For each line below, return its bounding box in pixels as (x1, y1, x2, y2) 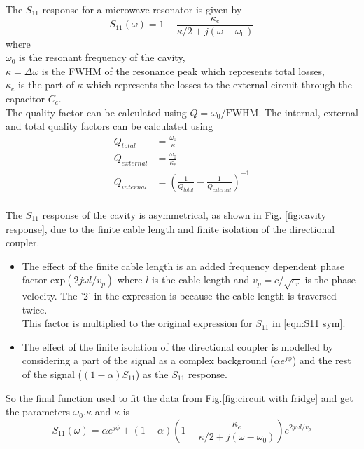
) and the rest (292, 353, 351, 368)
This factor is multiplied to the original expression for (22, 316, 253, 330)
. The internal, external (258, 105, 358, 119)
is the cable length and (151, 272, 250, 287)
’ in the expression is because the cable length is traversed (87, 288, 337, 303)
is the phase (304, 272, 356, 287)
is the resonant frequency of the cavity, (19, 50, 185, 65)
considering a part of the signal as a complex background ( (22, 353, 274, 368)
